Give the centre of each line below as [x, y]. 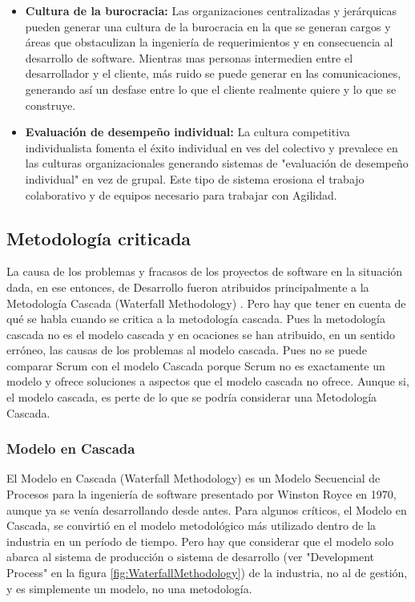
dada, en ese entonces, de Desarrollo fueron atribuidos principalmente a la [188, 287]
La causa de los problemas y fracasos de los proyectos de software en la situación [205, 271]
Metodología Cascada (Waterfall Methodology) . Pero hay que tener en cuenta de [206, 303]
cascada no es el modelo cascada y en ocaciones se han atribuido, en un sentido [201, 334]
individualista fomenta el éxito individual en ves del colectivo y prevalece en [212, 147]
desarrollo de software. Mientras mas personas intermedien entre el [189, 57]
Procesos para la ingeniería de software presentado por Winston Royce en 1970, [201, 494]
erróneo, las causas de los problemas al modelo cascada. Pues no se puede [187, 350]
